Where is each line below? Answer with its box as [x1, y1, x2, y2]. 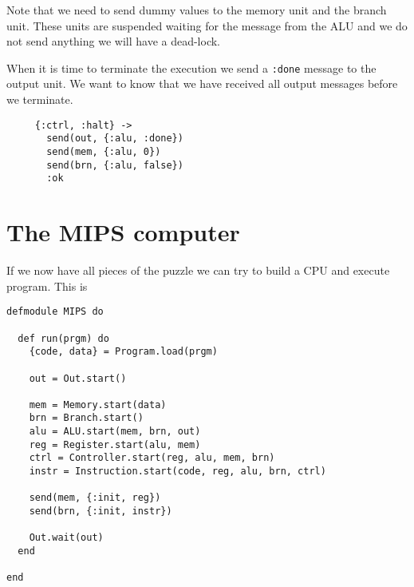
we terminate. [6, 91, 73, 108]
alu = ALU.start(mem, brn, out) [29, 426, 201, 438]
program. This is [6, 277, 88, 294]
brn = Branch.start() [29, 412, 144, 424]
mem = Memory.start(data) [29, 399, 167, 411]
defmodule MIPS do [6, 306, 104, 318]
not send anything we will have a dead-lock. [6, 33, 221, 50]
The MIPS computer [6, 216, 240, 248]
